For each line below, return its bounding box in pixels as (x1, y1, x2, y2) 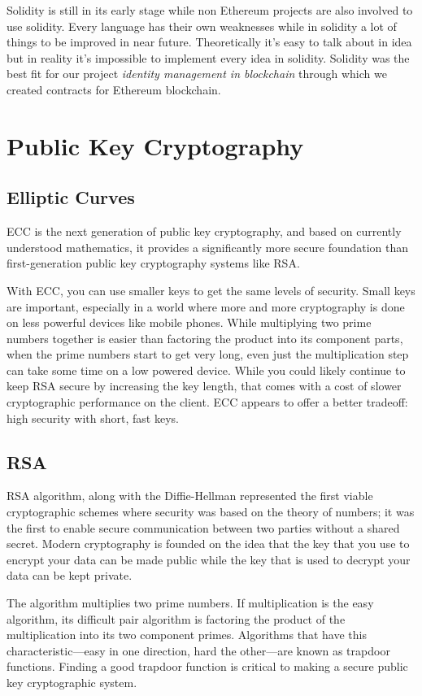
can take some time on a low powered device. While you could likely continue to (7, 361, 406, 378)
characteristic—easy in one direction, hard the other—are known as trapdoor (7, 642, 390, 659)
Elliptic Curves (7, 185, 135, 210)
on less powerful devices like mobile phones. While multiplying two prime (7, 314, 372, 331)
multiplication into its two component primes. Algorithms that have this (7, 626, 367, 643)
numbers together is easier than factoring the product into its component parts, (7, 329, 403, 346)
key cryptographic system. (7, 674, 137, 690)
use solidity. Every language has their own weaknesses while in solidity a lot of (7, 17, 397, 34)
